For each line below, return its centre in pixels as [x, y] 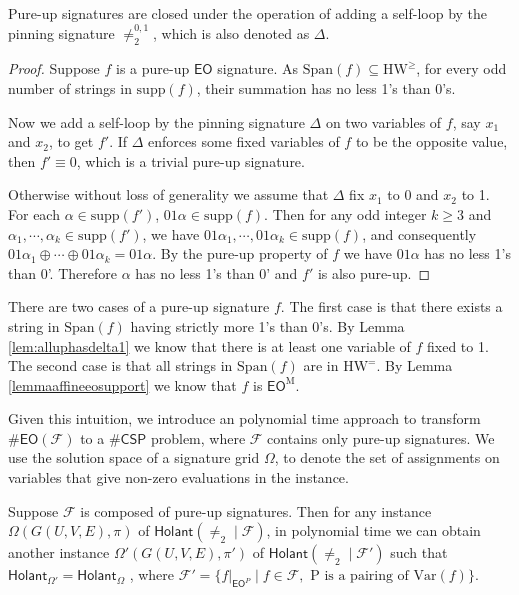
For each [34, 213]
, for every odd [461, 68]
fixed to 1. [458, 345]
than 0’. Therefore [62, 272]
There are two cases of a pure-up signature [139, 306]
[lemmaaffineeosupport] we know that [122, 384]
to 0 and [413, 194]
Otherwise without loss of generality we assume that [168, 194]
